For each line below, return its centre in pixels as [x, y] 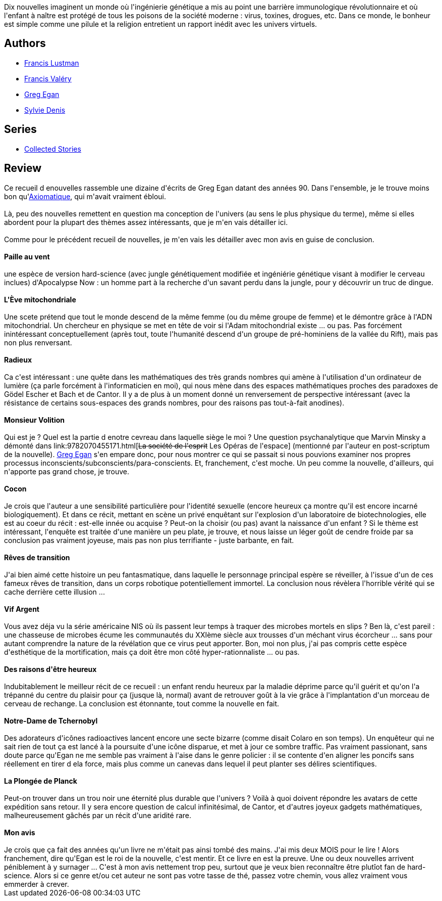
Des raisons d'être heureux [50, 669]
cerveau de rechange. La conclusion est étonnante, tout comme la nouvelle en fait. [142, 703]
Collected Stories [53, 149]
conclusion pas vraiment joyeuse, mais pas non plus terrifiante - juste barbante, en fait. [149, 540]
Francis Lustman [52, 63]
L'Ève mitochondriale [40, 299]
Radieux [18, 359]
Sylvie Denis [45, 110]
